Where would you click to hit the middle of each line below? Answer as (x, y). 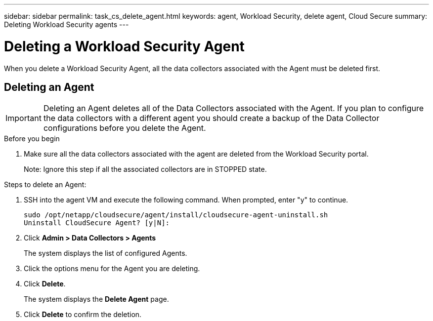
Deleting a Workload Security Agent (124, 46)
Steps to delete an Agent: (45, 185)
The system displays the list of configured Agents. (106, 253)
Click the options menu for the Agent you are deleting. (112, 269)
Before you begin (32, 139)
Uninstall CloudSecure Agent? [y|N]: (97, 223)
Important (23, 118)
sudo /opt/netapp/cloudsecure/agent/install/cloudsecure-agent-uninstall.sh (176, 215)
